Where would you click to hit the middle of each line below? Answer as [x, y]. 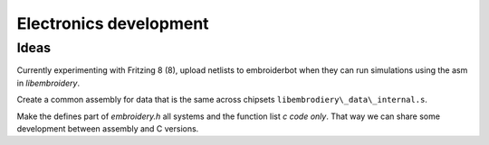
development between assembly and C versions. [108, 128]
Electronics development [113, 23]
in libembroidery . [48, 83]
